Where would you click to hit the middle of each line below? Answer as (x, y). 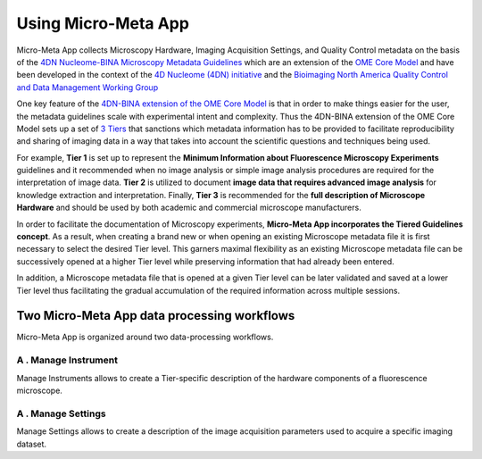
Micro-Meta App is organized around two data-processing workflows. (145, 337)
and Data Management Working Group (87, 87)
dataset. (32, 444)
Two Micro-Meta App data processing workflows (156, 316)
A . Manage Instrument (67, 360)
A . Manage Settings (61, 413)
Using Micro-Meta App (103, 23)
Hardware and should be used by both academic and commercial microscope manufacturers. (189, 208)
